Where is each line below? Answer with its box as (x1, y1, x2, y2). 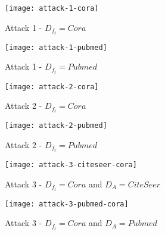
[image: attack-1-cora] (5, 4, 99, 12)
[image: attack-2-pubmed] (5, 121, 107, 130)
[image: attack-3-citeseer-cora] (5, 161, 137, 169)
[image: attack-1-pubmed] (5, 43, 107, 52)
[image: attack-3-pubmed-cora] (5, 199, 129, 208)
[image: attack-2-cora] (5, 82, 99, 91)
